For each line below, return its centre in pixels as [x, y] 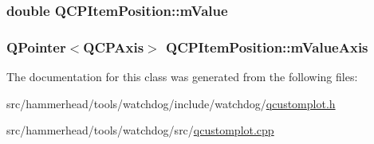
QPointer [36, 47]
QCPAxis [114, 47]
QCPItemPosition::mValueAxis [267, 47]
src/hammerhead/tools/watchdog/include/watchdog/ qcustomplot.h [171, 103]
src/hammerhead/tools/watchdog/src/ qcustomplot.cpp [140, 130]
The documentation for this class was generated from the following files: [182, 77]
